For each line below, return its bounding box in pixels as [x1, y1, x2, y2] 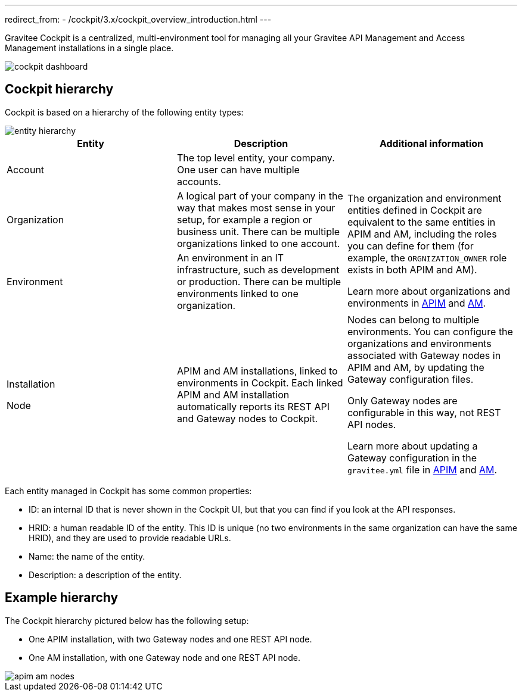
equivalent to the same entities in [347, 216, 496, 228]
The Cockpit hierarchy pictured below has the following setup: [5, 615, 249, 626]
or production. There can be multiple [176, 275, 341, 288]
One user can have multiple [176, 163, 300, 176]
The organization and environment [347, 192, 502, 204]
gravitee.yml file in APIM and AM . [347, 463, 498, 476]
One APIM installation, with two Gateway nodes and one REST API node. [29, 633, 312, 644]
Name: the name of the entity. [29, 551, 145, 561]
